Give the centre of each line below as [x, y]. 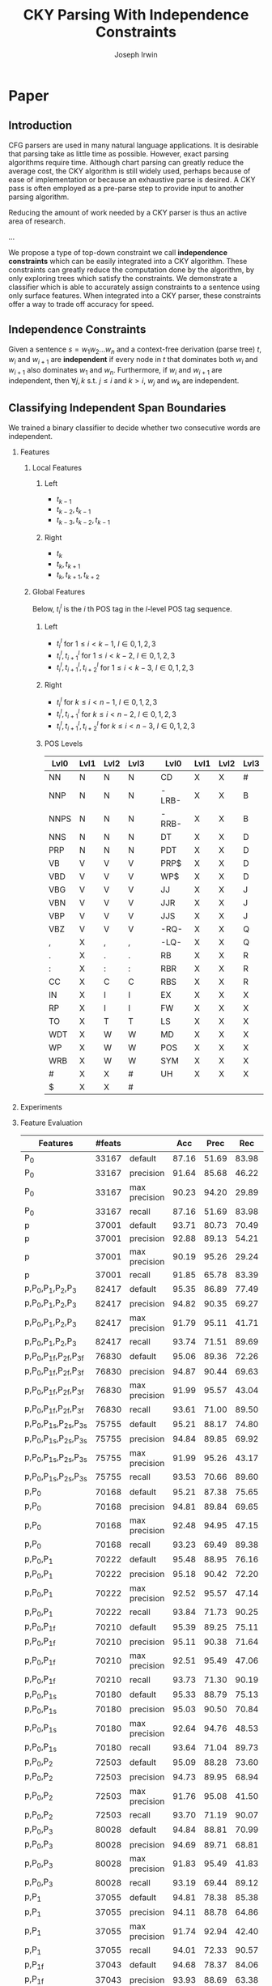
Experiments [41, 1106]
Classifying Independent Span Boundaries [117, 408]
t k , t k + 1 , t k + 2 [78, 575]
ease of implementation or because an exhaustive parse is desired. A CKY [132, 179]
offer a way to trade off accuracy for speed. [81, 304]
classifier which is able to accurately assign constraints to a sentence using [134, 287]
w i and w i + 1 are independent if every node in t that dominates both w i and [133, 360]
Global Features [59, 592]
